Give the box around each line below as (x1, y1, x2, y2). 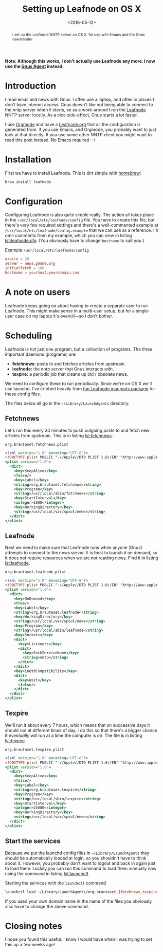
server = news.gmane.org (5, 261, 55, 266)
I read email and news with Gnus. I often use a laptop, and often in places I (5, 96, 154, 102)
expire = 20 (5, 256, 29, 261)
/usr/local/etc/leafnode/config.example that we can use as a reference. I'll (5, 227, 158, 233)
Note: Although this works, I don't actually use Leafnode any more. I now (5, 58, 156, 64)
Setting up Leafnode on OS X (22, 3, 142, 15)
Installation (5, 154, 52, 165)
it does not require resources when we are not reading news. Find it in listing (5, 555, 159, 561)
